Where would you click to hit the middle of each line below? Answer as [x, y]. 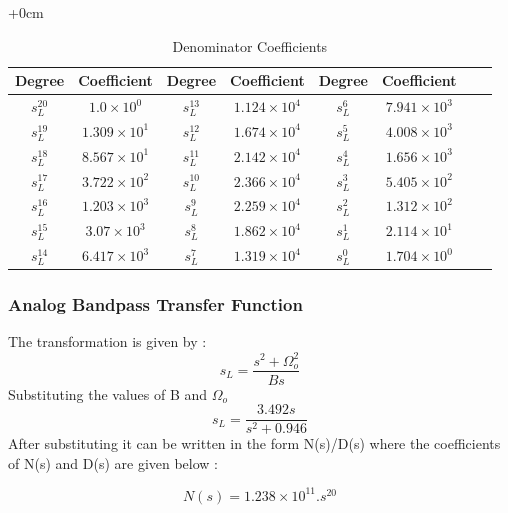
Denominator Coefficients [250, 45]
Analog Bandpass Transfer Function [155, 304]
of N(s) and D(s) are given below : [113, 462]
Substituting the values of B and [108, 393]
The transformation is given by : [107, 341]
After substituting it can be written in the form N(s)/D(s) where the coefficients [254, 443]
